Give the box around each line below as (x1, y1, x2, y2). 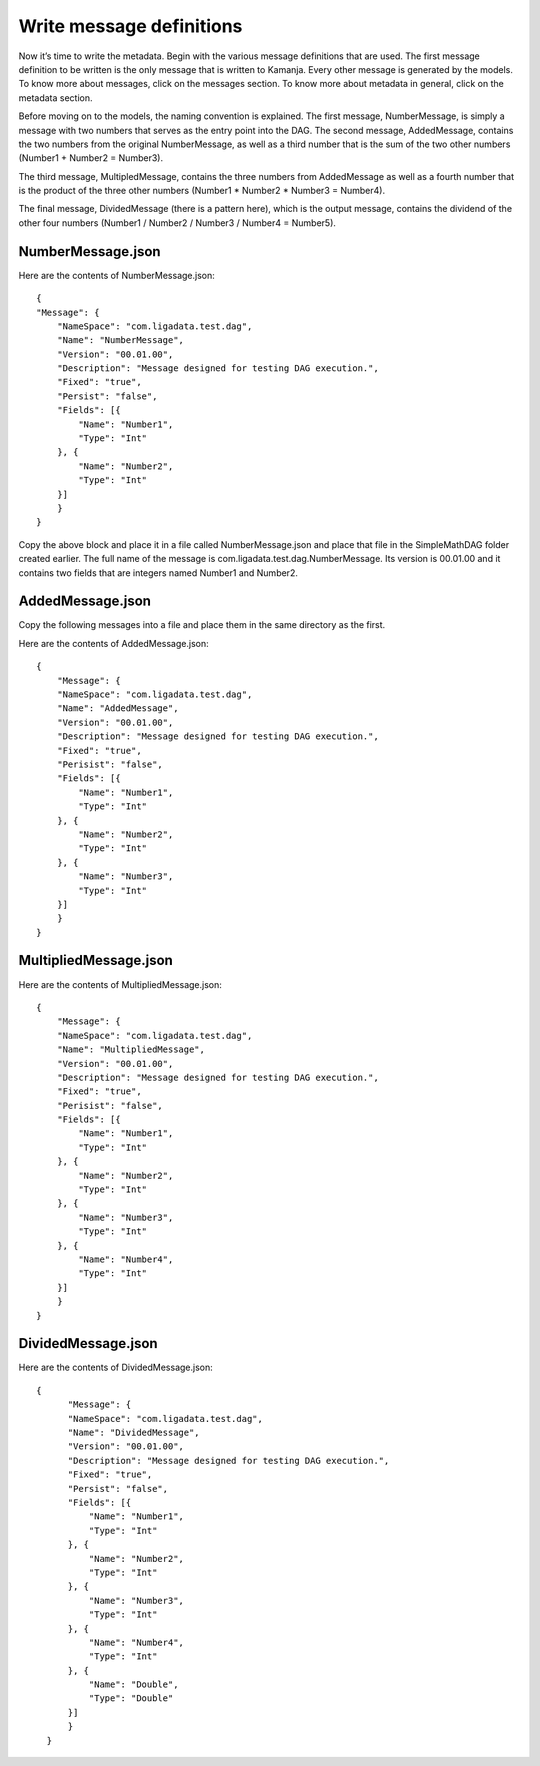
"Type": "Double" (88, 1693, 174, 1704)
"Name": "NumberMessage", (56, 335, 185, 346)
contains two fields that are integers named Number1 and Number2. (18, 566, 299, 579)
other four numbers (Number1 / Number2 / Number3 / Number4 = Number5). (18, 216, 337, 229)
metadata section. (18, 91, 94, 104)
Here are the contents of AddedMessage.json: (18, 637, 209, 649)
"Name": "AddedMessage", (56, 703, 179, 714)
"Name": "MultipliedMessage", (56, 1044, 205, 1055)
